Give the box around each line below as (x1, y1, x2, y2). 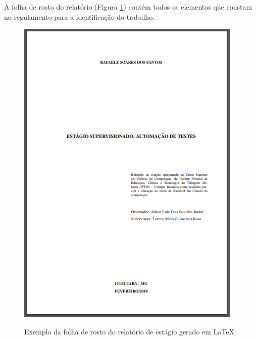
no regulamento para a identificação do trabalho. (4, 11, 155, 22)
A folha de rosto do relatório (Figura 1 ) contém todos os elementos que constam (4, 2, 252, 12)
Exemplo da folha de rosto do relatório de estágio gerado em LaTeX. (24, 326, 236, 336)
